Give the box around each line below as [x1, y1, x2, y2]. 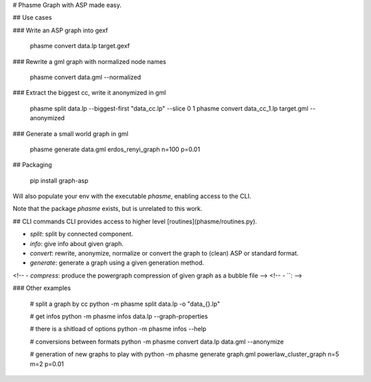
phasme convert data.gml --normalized [30, 73, 142, 81]
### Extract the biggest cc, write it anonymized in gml [12, 89, 166, 97]
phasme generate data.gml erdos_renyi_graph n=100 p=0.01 [30, 145, 201, 153]
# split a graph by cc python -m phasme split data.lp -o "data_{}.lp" [30, 300, 221, 308]
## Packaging [12, 161, 52, 169]
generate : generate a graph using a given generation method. [30, 258, 205, 267]
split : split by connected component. [30, 230, 133, 238]
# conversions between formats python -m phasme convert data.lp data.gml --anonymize [30, 337, 284, 346]
